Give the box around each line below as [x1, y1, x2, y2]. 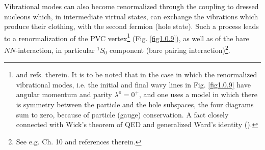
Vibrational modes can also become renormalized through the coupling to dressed [4, 1, 259, 11]
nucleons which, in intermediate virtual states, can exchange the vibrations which [4, 11, 258, 21]
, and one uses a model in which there [139, 89, 257, 100]
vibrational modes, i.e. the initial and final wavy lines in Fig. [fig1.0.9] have [16, 79, 251, 89]
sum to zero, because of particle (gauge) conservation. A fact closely [16, 109, 229, 119]
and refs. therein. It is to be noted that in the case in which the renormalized [16, 69, 257, 80]
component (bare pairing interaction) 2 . [110, 43, 230, 55]
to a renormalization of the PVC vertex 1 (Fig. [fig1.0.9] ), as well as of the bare [4, 31, 249, 43]
